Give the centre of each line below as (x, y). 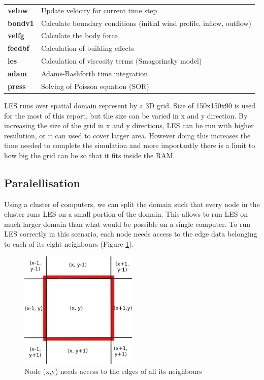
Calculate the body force (79, 35)
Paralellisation (42, 182)
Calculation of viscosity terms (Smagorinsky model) (121, 61)
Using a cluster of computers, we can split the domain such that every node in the (132, 204)
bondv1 (21, 23)
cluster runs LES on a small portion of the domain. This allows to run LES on (126, 214)
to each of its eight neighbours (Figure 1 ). (69, 244)
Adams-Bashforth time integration (94, 73)
